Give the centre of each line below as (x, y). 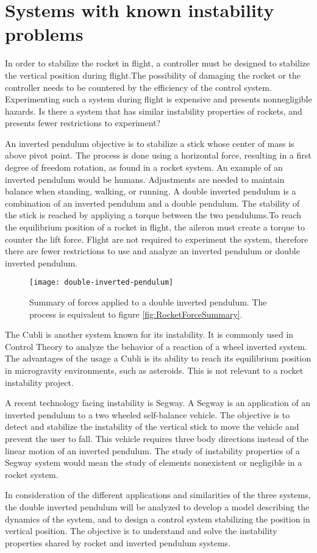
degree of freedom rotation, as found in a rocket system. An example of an (144, 167)
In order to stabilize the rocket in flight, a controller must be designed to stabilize (158, 63)
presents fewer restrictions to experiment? (83, 123)
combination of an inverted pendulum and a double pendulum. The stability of (152, 203)
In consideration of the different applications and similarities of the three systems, (158, 495)
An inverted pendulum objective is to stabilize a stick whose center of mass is (150, 143)
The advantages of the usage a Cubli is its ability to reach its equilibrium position (158, 358)
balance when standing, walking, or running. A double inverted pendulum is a (151, 191)
